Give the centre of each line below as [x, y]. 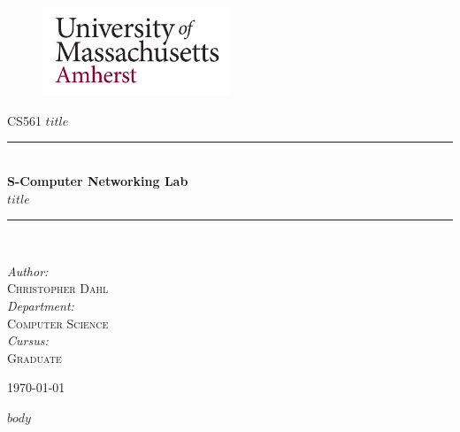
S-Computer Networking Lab [98, 181]
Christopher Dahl [58, 288]
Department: [41, 306]
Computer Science [58, 323]
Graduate [34, 357]
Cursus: [28, 340]
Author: [28, 270]
